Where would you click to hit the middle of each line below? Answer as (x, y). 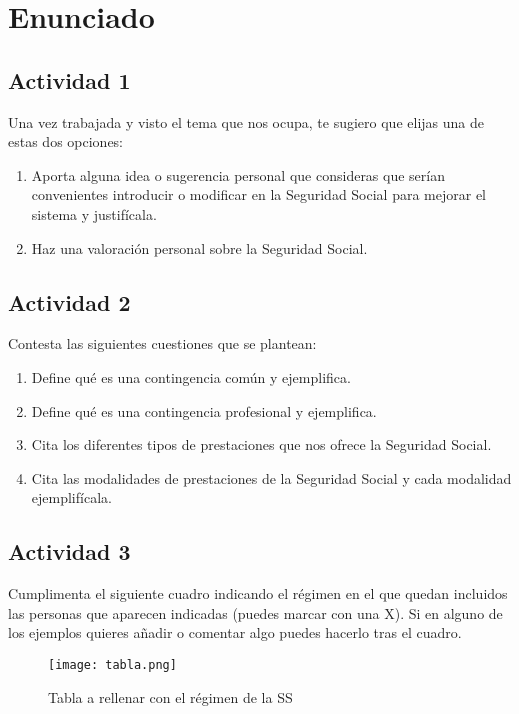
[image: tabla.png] (112, 664)
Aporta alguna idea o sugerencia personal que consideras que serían (238, 174)
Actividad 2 (69, 301)
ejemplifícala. (71, 497)
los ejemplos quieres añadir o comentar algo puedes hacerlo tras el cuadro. (235, 632)
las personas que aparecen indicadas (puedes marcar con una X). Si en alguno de (255, 612)
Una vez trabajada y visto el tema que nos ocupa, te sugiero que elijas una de (246, 121)
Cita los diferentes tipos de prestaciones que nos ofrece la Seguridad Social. (261, 444)
